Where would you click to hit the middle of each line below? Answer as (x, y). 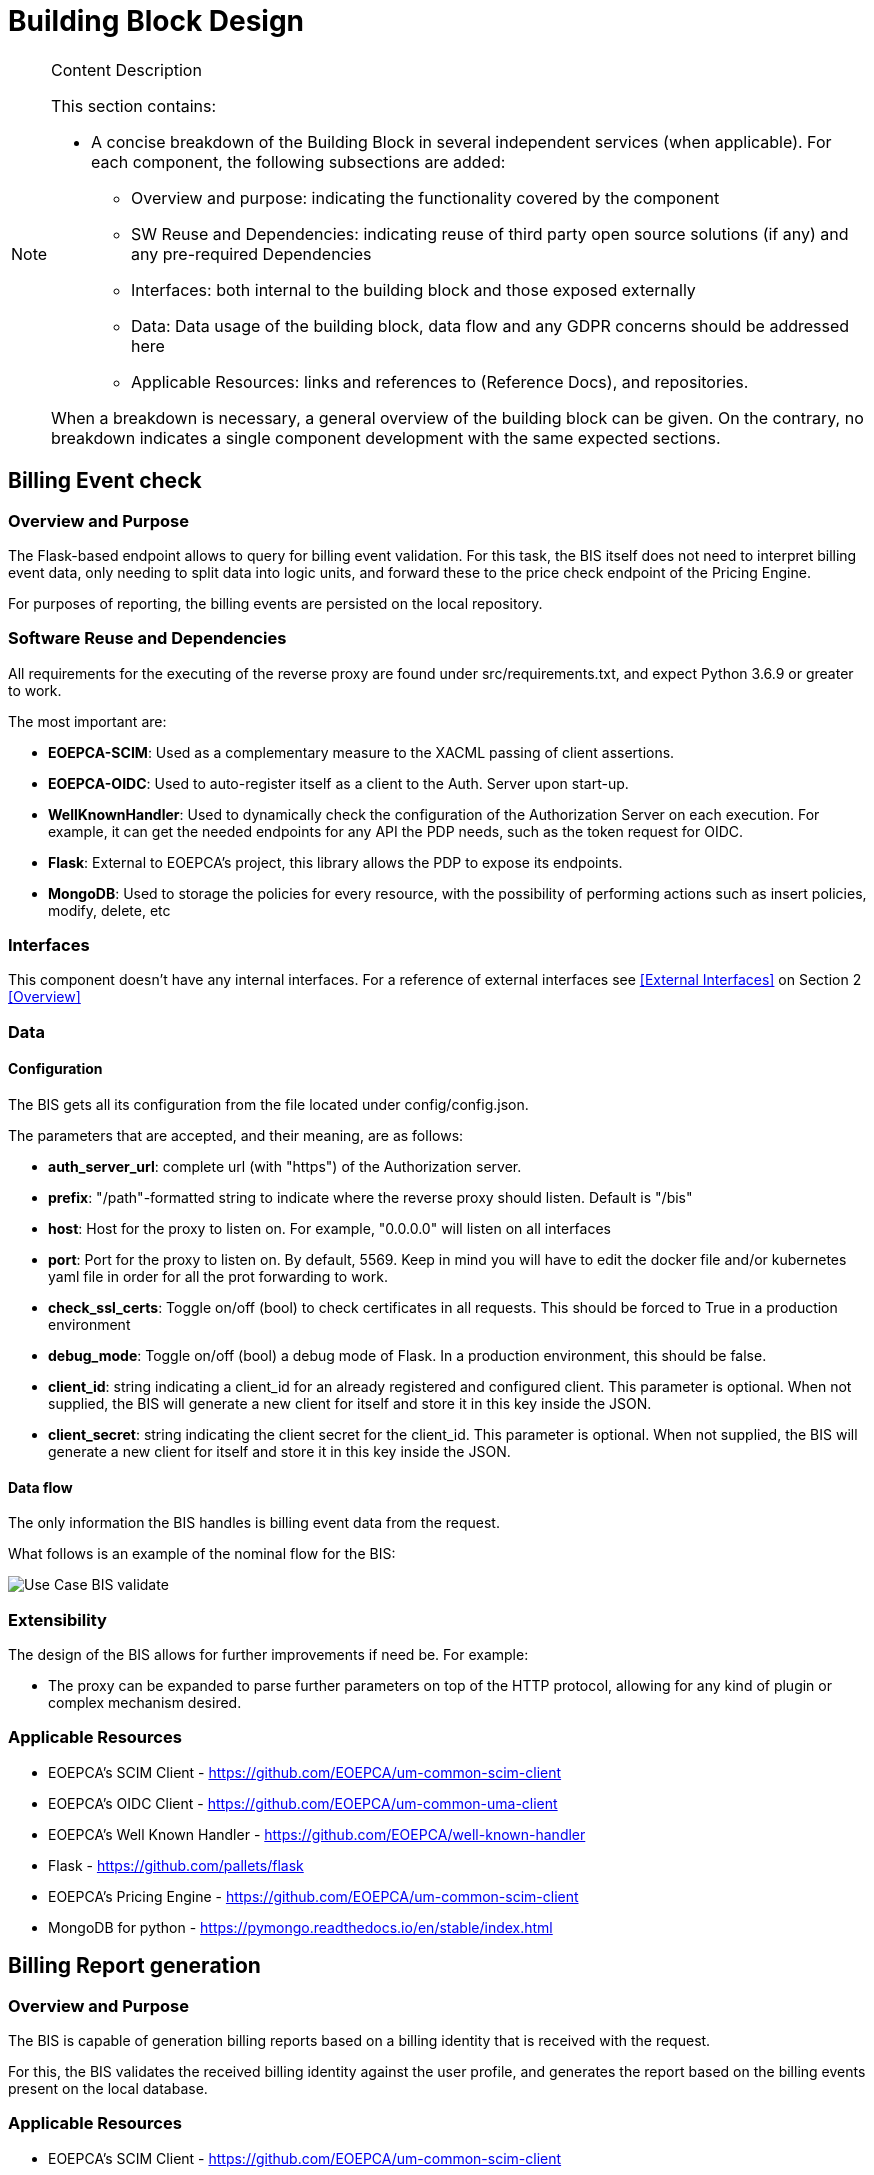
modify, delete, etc (109, 910)
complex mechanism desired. (145, 1703)
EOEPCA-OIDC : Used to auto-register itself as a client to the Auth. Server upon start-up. (338, 783)
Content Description (126, 69)
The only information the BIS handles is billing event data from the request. (254, 1523)
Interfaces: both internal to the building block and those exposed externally (413, 289)
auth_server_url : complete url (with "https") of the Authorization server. (285, 1167)
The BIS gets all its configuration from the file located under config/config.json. (268, 1105)
